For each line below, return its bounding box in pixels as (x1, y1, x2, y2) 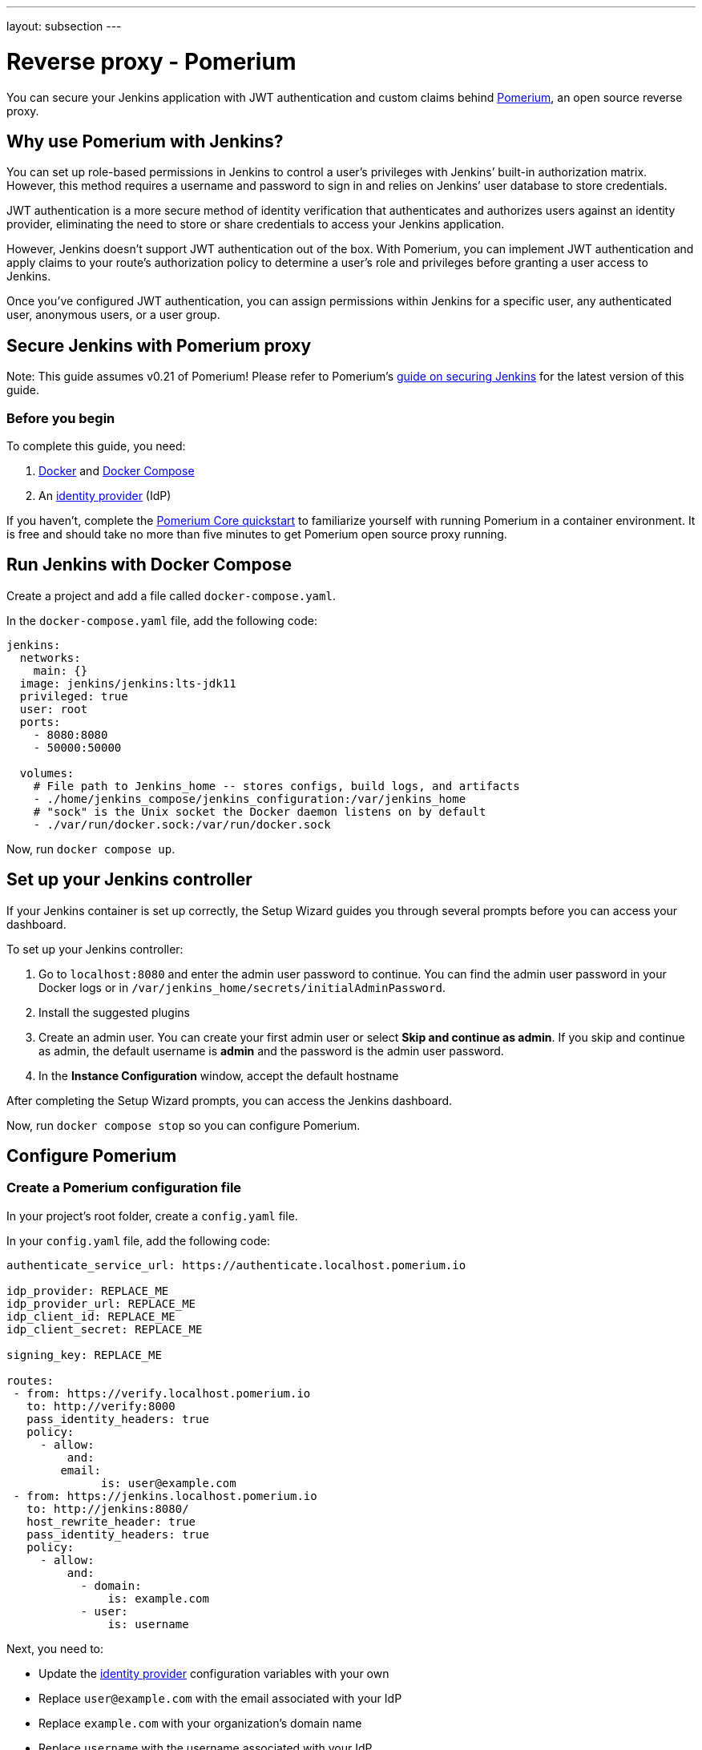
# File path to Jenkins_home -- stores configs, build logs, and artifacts (33, 779, 520, 792)
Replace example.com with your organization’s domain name (38, 1716, 362, 1730)
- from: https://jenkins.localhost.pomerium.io (13, 1489, 317, 1502)
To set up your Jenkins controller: (6, 942, 184, 956)
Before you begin (6, 409, 115, 426)
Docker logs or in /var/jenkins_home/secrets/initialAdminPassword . (38, 980, 446, 994)
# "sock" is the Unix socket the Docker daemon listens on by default (33, 804, 486, 818)
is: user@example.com (101, 1476, 236, 1490)
